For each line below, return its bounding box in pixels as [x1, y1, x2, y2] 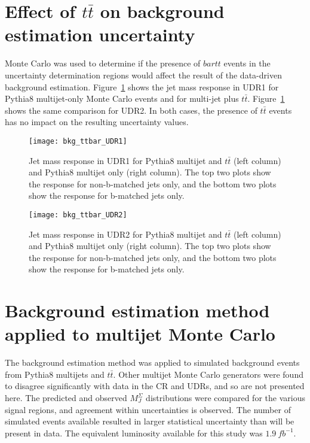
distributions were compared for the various [146, 392, 305, 404]
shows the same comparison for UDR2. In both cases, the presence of [5, 104, 257, 116]
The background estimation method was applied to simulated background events [5, 356, 300, 369]
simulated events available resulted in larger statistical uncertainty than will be [5, 415, 294, 427]
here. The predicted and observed [5, 392, 127, 404]
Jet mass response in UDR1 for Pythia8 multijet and [29, 154, 222, 166]
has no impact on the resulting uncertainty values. [5, 116, 189, 128]
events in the [223, 57, 271, 69]
